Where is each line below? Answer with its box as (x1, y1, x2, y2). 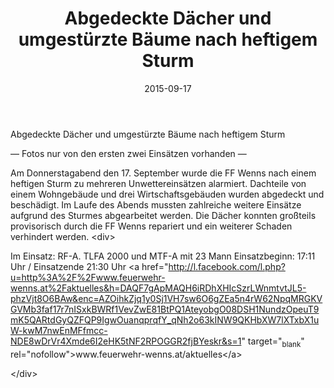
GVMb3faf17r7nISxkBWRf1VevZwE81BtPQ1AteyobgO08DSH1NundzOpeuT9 (10, 303, 320, 315)
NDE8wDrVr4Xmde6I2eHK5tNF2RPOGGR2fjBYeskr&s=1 (10, 335, 242, 347)
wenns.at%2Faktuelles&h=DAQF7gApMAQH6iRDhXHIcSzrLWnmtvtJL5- (10, 282, 307, 294)
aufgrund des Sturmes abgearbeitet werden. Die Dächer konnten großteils (10, 209, 317, 221)
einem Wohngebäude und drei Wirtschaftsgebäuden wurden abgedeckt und (10, 188, 325, 200)
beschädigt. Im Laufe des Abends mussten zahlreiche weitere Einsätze (10, 198, 302, 211)
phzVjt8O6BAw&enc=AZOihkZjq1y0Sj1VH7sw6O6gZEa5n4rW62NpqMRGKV (10, 292, 323, 304)
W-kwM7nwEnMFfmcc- (10, 324, 108, 336)
